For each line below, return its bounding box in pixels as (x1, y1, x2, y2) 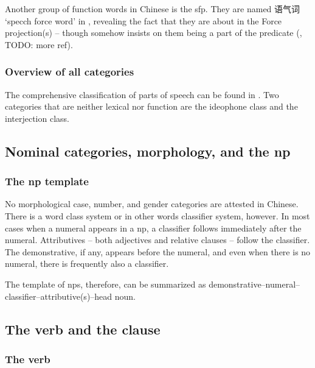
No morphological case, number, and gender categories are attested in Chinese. (5, 197, 299, 210)
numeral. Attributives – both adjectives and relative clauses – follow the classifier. (5, 233, 310, 246)
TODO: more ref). (5, 38, 73, 51)
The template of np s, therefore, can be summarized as (5, 277, 206, 290)
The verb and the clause (5, 319, 161, 338)
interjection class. (5, 111, 69, 124)
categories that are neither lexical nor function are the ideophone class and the (5, 100, 298, 113)
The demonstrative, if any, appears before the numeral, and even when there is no (5, 245, 311, 258)
